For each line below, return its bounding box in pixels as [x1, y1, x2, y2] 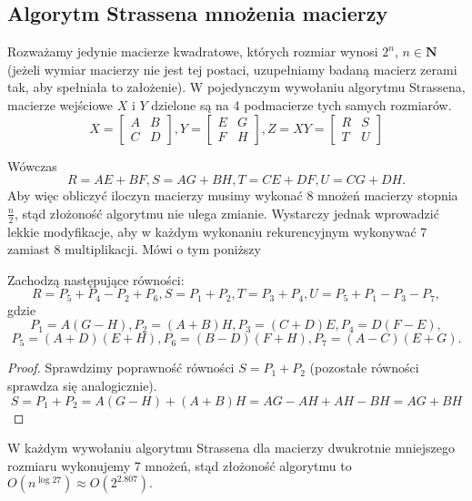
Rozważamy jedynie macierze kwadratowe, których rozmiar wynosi [7, 42, 378, 61]
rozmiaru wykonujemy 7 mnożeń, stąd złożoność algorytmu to [7, 455, 352, 475]
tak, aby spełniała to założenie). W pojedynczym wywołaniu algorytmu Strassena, [7, 77, 466, 97]
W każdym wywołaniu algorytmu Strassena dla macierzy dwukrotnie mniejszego [7, 438, 455, 457]
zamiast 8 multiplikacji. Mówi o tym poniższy [7, 240, 261, 259]
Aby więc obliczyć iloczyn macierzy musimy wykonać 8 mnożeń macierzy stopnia [7, 186, 458, 205]
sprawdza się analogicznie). [7, 376, 157, 395]
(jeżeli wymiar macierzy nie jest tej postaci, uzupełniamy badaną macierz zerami [7, 59, 457, 78]
